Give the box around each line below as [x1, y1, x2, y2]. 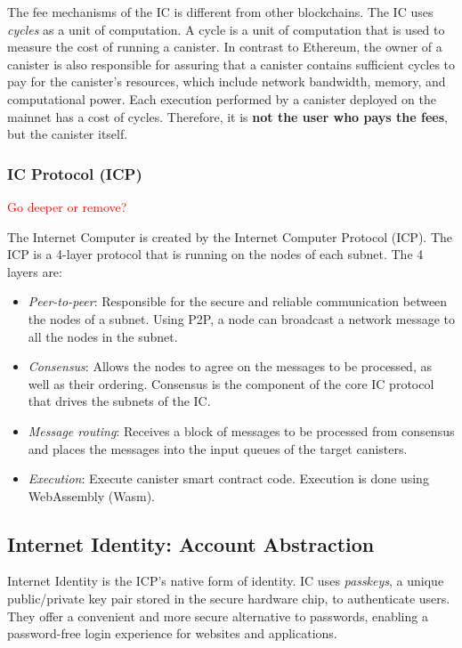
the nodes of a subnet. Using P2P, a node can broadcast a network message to [28, 309, 456, 328]
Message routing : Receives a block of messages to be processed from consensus [28, 421, 455, 440]
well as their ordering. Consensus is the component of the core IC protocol [28, 374, 434, 393]
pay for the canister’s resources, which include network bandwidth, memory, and [7, 72, 446, 91]
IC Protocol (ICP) [7, 162, 142, 184]
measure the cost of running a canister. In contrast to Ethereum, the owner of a [7, 37, 442, 56]
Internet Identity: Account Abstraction [7, 530, 375, 557]
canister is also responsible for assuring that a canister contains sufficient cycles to [7, 54, 456, 73]
